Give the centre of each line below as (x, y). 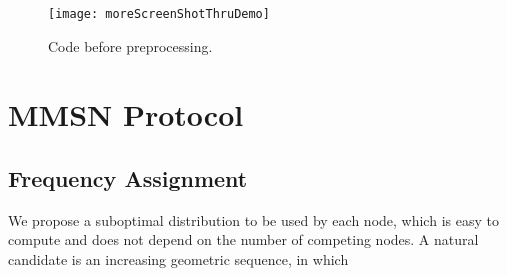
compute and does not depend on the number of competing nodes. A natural (243, 239)
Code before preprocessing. (130, 45)
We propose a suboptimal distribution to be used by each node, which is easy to (253, 219)
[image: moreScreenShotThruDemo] (159, 14)
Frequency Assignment (128, 178)
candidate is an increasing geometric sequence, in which (178, 259)
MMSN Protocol (126, 114)
